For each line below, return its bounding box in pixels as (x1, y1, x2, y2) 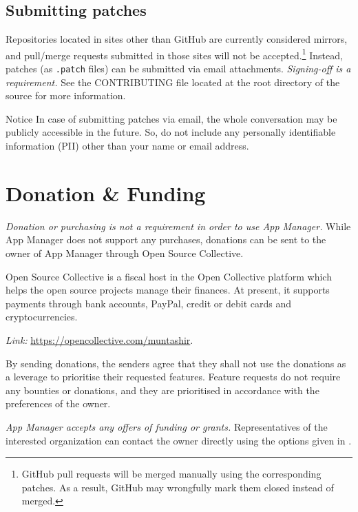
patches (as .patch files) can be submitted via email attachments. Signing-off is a (6, 61, 351, 76)
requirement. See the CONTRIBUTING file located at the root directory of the (6, 74, 340, 89)
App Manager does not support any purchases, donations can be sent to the (6, 232, 326, 247)
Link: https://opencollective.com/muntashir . (6, 332, 193, 347)
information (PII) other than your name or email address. (6, 139, 249, 153)
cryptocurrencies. (6, 309, 78, 324)
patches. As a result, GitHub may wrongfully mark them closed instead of (21, 480, 334, 494)
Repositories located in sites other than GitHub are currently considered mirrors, (6, 32, 348, 46)
